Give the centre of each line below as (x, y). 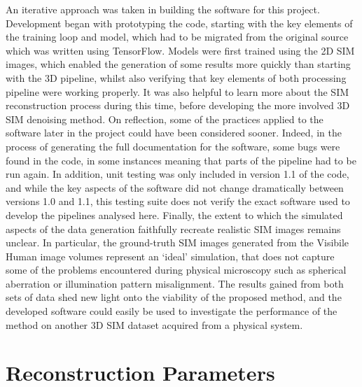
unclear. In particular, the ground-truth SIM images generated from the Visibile (177, 242)
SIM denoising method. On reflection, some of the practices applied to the (165, 119)
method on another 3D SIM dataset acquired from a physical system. (154, 324)
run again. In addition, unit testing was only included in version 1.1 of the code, (177, 174)
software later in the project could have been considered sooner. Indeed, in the (174, 133)
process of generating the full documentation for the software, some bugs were (173, 146)
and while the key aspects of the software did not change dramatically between (175, 187)
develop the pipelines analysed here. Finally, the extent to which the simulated (174, 214)
